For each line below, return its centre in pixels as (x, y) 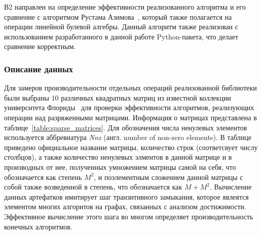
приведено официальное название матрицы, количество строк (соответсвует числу (131, 147)
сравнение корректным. (40, 46)
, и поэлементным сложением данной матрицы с (169, 177)
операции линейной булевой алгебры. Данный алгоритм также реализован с (121, 27)
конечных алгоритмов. (38, 226)
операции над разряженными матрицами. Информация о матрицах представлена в (130, 117)
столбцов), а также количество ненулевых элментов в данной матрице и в (118, 157)
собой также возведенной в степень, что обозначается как (93, 187)
